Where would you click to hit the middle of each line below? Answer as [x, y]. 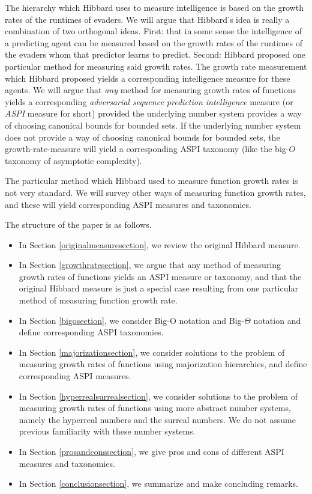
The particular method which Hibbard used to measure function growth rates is [151, 181]
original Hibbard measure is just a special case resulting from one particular [158, 288]
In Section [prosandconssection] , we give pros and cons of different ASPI [151, 451]
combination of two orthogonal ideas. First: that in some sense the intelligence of [153, 31]
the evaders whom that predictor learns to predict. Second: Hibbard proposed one [155, 54]
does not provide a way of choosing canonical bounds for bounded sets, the [142, 137]
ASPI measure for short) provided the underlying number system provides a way [153, 113]
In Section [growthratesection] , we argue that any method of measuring [150, 265]
